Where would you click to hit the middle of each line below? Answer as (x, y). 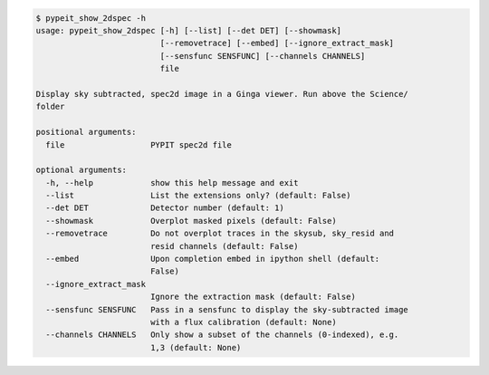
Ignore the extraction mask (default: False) (253, 297)
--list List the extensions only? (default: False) (198, 196)
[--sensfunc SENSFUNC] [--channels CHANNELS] (263, 56)
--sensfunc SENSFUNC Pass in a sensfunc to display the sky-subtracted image (227, 309)
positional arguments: (86, 132)
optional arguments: (81, 170)
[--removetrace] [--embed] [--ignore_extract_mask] (277, 43)
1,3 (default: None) (196, 347)
